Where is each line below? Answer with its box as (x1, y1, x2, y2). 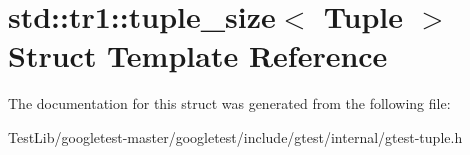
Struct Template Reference (8, 35, 388, 76)
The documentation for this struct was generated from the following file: (8, 93, 451, 114)
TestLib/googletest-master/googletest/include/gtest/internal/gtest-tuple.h (8, 126, 463, 147)
